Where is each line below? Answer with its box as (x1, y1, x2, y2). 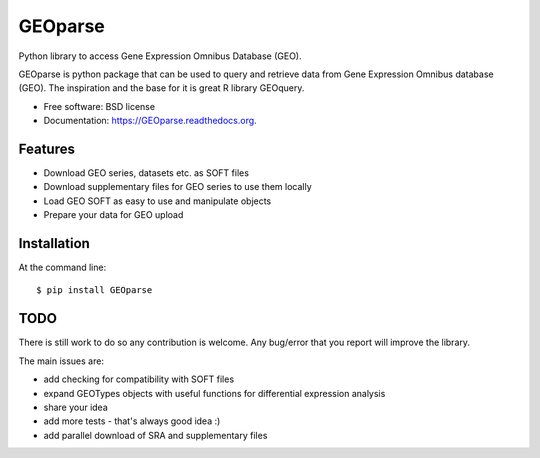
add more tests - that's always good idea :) (43, 415, 221, 427)
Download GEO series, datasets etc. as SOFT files (43, 167, 250, 179)
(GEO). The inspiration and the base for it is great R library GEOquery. (18, 82, 305, 94)
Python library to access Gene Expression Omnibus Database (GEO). (18, 50, 302, 62)
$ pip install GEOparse (36, 285, 153, 296)
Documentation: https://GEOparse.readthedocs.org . (43, 115, 257, 127)
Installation (18, 235, 90, 252)
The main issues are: (18, 355, 105, 367)
